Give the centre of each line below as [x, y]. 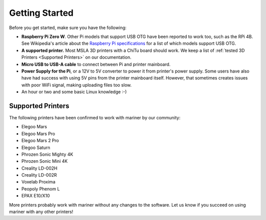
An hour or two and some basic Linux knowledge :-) [74, 92]
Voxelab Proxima [38, 182]
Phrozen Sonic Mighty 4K [47, 154]
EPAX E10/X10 [36, 196]
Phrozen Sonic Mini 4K [45, 161]
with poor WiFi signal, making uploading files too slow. [77, 85]
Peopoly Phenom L [41, 189]
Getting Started [41, 13]
